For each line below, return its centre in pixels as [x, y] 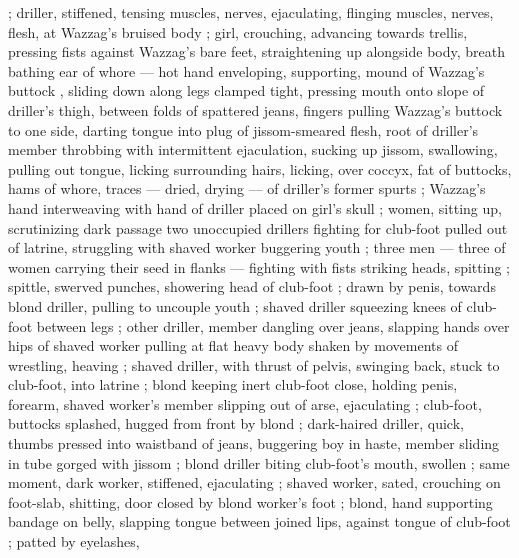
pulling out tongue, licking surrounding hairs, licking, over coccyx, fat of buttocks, [260, 168]
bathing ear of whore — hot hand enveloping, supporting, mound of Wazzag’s [246, 70]
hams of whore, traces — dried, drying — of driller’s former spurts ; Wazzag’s [247, 188]
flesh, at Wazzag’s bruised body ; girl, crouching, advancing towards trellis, [238, 31]
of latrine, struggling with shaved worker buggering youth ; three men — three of [257, 247]
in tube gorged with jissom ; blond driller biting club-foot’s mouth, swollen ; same [259, 462]
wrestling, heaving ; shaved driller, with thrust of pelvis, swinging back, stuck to [254, 364]
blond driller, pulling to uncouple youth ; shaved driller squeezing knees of [235, 305]
